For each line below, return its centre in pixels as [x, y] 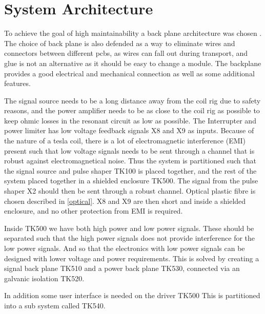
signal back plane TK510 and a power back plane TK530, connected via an [122, 268]
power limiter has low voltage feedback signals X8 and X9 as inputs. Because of [129, 130]
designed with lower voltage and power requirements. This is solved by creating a [132, 258]
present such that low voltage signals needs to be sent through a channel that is [129, 150]
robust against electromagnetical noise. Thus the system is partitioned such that [130, 161]
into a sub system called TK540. [55, 305]
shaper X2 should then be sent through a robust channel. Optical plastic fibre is [130, 191]
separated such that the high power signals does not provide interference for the [130, 238]
